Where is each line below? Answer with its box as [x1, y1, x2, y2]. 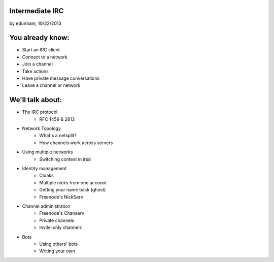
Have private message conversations [22, 75, 100, 81]
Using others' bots [39, 241, 78, 247]
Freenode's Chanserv [39, 210, 85, 216]
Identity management [22, 166, 67, 172]
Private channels [39, 217, 75, 223]
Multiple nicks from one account [39, 179, 107, 185]
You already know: [9, 34, 70, 42]
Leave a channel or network [22, 82, 81, 88]
